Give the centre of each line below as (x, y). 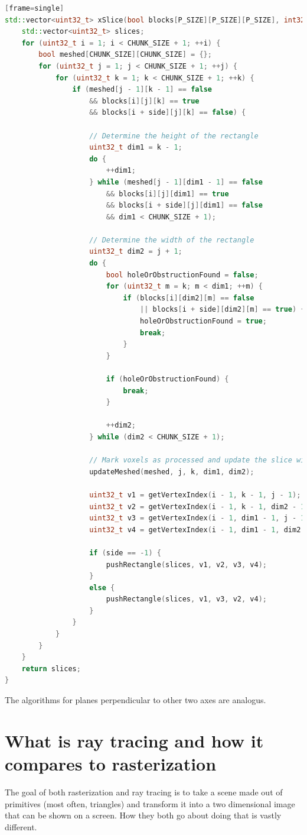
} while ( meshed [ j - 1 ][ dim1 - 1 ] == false (176, 182)
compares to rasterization (111, 763)
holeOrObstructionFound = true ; (203, 321)
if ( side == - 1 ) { (125, 553)
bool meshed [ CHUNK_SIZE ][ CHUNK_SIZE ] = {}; (125, 55)
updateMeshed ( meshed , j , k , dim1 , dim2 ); (172, 472)
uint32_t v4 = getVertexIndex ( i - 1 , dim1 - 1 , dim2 (195, 530)
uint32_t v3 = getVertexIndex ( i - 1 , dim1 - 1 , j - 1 (197, 518)
